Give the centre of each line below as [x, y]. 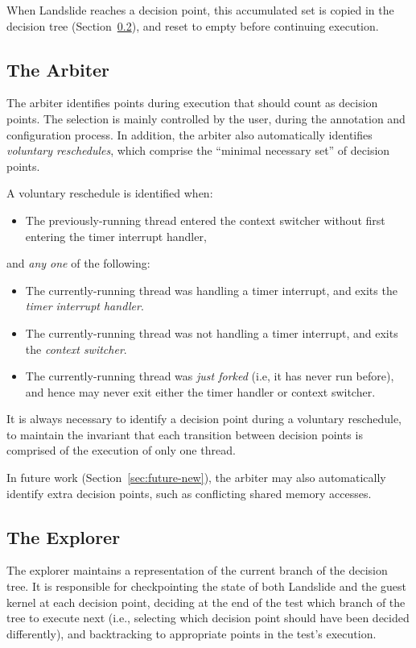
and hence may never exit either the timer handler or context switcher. [200, 391]
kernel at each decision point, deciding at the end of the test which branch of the [206, 602]
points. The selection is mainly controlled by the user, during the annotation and [206, 118]
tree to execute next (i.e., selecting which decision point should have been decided [208, 618]
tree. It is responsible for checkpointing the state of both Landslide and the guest [206, 586]
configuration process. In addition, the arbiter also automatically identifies [189, 134]
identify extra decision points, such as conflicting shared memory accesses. [189, 493]
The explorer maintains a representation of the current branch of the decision [197, 570]
